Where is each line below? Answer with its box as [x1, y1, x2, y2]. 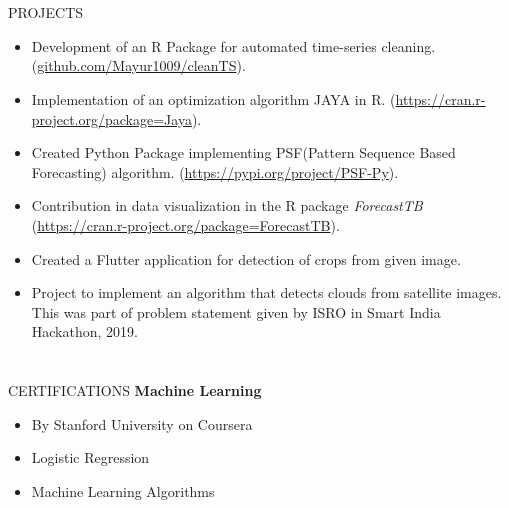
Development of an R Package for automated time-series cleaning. [31, 35, 436, 56]
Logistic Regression [31, 447, 150, 468]
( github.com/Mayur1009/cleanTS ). [31, 55, 246, 76]
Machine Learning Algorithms [31, 480, 215, 501]
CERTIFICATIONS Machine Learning [8, 380, 262, 401]
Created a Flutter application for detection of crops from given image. [31, 248, 461, 269]
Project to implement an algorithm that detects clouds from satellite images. [31, 282, 502, 303]
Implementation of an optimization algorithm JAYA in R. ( [31, 88, 396, 109]
